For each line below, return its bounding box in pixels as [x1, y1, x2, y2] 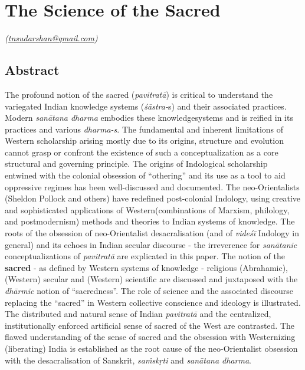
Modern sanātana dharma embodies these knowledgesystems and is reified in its [5, 111, 293, 124]
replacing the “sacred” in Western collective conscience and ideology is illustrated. [5, 296, 301, 308]
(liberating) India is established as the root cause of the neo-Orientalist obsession [5, 342, 298, 354]
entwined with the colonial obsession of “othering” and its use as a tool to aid [5, 169, 286, 181]
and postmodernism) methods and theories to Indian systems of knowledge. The [5, 215, 295, 227]
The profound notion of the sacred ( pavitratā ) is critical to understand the [5, 88, 273, 100]
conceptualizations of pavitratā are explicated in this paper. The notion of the [5, 250, 285, 262]
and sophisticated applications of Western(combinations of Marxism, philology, [5, 203, 290, 216]
